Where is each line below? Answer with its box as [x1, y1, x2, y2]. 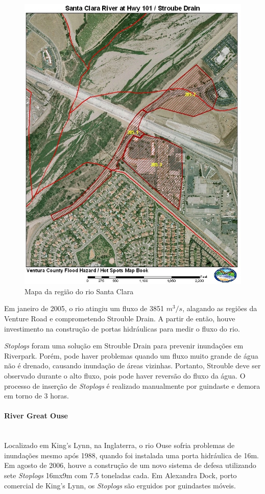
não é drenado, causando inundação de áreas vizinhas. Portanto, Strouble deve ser [4, 360, 261, 371]
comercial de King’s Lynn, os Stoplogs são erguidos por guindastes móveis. [4, 480, 236, 490]
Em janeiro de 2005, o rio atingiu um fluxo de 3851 [4, 303, 164, 314]
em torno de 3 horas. [4, 390, 69, 401]
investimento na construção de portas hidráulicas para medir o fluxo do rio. [4, 323, 240, 334]
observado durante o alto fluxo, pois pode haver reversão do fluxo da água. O [4, 370, 246, 381]
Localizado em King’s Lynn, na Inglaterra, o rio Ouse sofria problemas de [4, 440, 235, 451]
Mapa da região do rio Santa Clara [25, 286, 134, 296]
